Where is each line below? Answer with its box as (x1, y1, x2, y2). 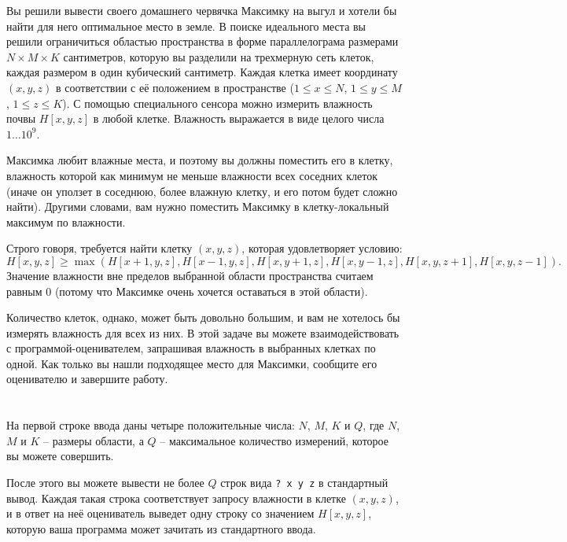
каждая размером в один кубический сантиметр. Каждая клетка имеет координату (6, 64, 398, 80)
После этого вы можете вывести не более (6, 474, 204, 491)
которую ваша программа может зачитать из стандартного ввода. (6, 520, 316, 536)
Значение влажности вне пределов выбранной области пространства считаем (6, 267, 374, 283)
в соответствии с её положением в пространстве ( (56, 79, 294, 95)
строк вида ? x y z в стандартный (220, 474, 388, 491)
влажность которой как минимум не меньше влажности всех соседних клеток (6, 167, 377, 183)
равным (6, 282, 42, 299)
